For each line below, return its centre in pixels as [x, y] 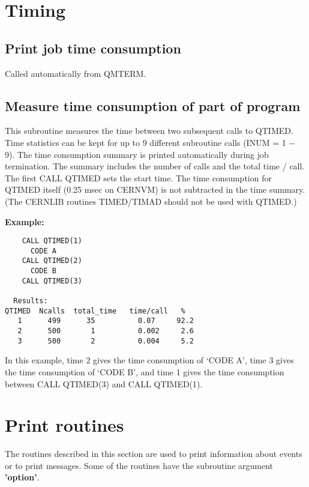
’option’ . [22, 477]
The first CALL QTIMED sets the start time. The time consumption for [138, 177]
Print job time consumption [93, 48]
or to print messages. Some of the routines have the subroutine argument [139, 465]
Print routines [64, 425]
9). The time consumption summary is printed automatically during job [137, 154]
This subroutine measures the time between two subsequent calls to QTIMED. [149, 131]
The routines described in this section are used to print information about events [154, 454]
